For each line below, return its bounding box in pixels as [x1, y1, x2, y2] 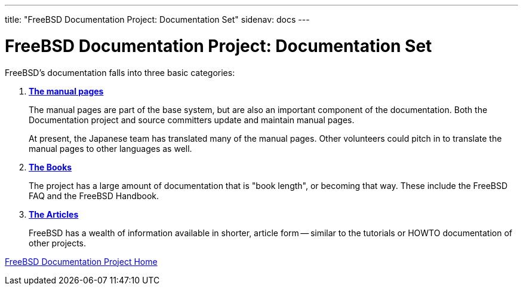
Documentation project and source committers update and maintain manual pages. [29, 114, 355, 125]
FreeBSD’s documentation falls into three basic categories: [5, 67, 235, 78]
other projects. [29, 237, 87, 248]
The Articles [29, 209, 79, 219]
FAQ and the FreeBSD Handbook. [29, 190, 159, 201]
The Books [29, 161, 72, 172]
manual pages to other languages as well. [29, 143, 192, 154]
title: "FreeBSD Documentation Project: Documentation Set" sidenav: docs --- [5, 14, 310, 25]
